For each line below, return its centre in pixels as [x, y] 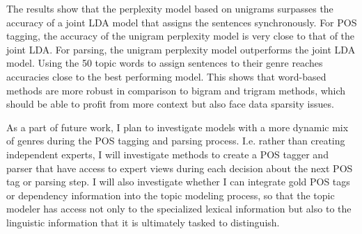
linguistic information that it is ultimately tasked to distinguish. [143, 222]
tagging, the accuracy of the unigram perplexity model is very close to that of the [181, 36]
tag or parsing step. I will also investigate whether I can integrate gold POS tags [178, 182]
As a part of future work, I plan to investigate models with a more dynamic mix [178, 127]
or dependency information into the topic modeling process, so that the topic [171, 195]
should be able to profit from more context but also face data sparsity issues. [170, 104]
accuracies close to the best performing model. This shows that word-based [166, 76]
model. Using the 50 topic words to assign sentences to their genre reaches [165, 63]
